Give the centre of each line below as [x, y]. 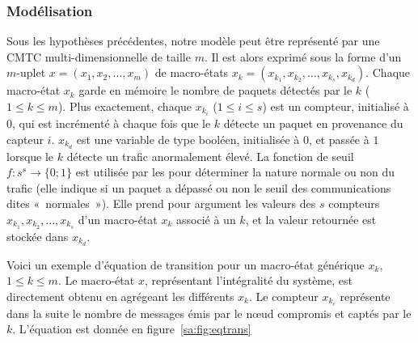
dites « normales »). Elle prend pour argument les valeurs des [161, 203]
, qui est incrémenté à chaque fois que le [112, 123]
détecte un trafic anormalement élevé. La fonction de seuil [210, 156]
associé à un [206, 219]
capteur [25, 139]
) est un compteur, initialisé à [336, 106]
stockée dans [38, 236]
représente [365, 296]
